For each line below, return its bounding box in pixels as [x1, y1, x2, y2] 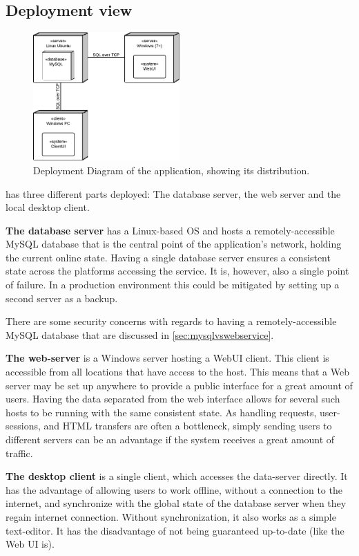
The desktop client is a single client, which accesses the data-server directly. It [6, 469, 348, 483]
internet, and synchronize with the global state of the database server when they [6, 496, 347, 510]
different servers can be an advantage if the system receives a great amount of [6, 432, 335, 446]
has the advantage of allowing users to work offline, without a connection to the [6, 482, 342, 497]
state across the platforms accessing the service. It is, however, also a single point [6, 263, 349, 278]
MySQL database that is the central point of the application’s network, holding [6, 237, 342, 251]
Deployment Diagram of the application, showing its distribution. [33, 163, 310, 177]
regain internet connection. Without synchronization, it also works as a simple [6, 509, 336, 523]
